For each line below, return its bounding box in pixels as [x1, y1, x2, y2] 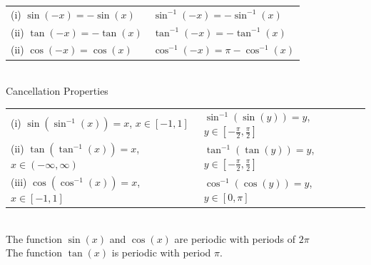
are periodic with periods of [174, 231, 295, 246]
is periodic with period [111, 245, 211, 260]
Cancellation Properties [6, 83, 108, 98]
